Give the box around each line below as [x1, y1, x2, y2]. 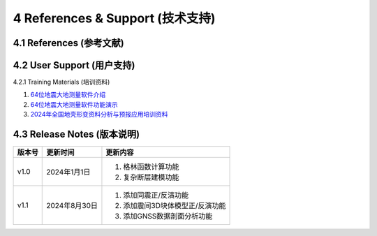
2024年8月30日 [46, 201, 98, 211]
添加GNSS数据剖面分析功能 [123, 212, 213, 221]
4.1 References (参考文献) [13, 37, 125, 49]
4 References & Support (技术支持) [13, 10, 216, 26]
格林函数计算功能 [123, 162, 179, 172]
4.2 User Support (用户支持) [13, 59, 135, 71]
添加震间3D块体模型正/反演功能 [123, 201, 226, 211]
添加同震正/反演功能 [123, 191, 189, 200]
